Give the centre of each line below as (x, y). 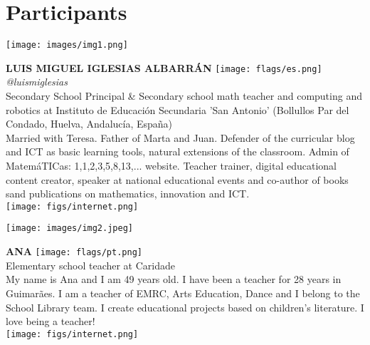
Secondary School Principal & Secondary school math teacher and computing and (184, 96)
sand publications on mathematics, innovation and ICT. (128, 194)
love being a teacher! (51, 321)
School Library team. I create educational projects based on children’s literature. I (185, 307)
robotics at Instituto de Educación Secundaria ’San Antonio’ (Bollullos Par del (178, 109)
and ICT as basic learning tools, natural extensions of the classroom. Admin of (178, 151)
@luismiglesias (37, 82)
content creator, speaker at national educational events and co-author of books (177, 179)
